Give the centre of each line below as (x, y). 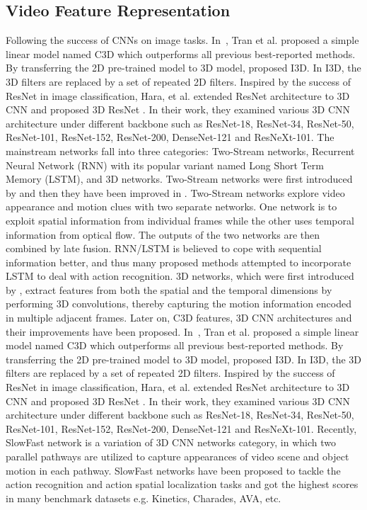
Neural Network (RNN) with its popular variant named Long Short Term (165, 165)
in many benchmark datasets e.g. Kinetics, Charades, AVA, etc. (144, 498)
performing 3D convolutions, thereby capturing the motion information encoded (179, 304)
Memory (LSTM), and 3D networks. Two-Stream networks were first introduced (179, 179)
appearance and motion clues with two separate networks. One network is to (171, 206)
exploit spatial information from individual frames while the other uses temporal (180, 220)
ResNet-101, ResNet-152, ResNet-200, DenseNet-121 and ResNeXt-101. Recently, (181, 428)
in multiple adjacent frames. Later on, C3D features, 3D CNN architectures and (179, 318)
